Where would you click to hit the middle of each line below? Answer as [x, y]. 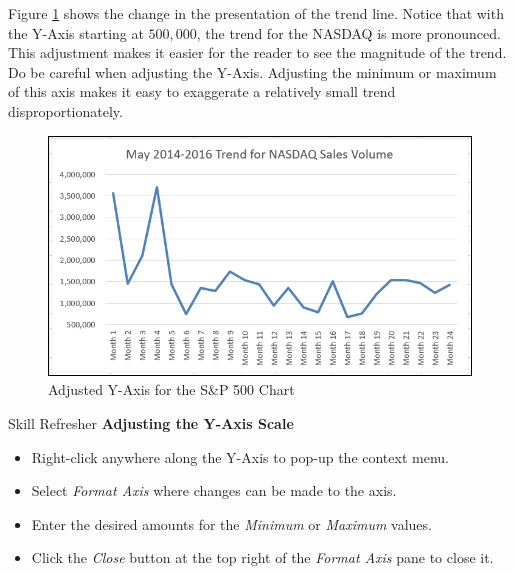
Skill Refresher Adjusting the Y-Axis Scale [151, 423]
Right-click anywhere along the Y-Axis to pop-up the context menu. [240, 456]
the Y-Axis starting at [76, 32]
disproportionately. [65, 110]
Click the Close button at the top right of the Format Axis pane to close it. [262, 557]
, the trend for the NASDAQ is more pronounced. [348, 32]
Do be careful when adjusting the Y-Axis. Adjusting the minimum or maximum [252, 71]
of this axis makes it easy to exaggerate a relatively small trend [202, 91]
